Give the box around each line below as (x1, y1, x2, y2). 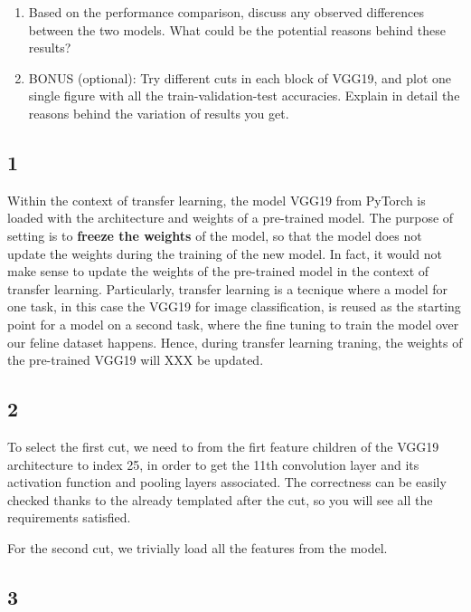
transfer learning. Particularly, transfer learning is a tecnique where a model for (7, 279, 447, 298)
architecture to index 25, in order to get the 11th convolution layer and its (7, 454, 419, 473)
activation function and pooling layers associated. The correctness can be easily (7, 473, 447, 492)
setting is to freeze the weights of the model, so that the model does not (7, 225, 422, 244)
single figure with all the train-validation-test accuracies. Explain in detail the (28, 86, 460, 105)
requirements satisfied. (7, 508, 131, 527)
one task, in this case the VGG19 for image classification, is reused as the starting (7, 297, 461, 316)
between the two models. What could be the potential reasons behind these (28, 20, 446, 39)
